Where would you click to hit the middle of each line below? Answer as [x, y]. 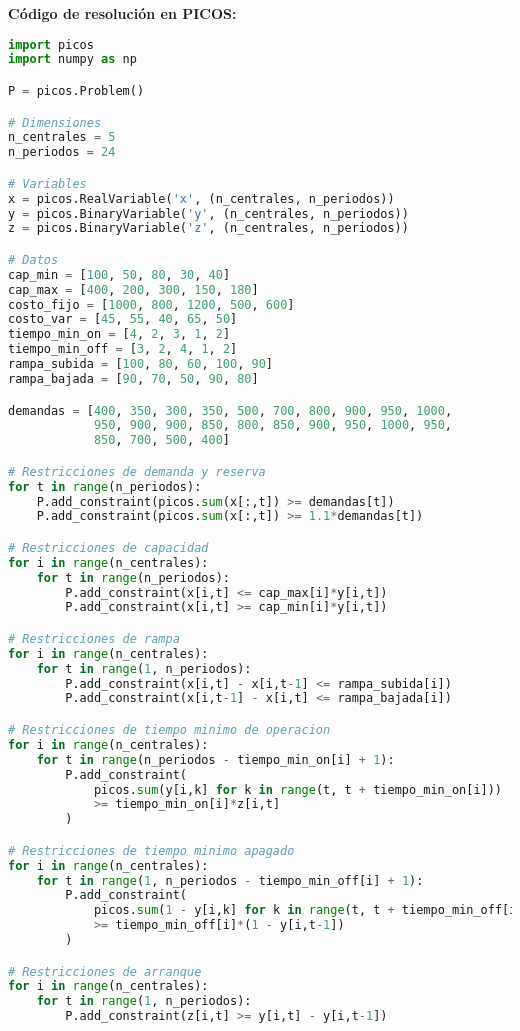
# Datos [33, 259]
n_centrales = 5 [62, 137]
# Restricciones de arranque [105, 971]
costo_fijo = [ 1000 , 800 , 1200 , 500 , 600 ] [151, 304]
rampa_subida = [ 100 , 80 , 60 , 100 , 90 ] [141, 364]
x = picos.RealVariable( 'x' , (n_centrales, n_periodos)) [201, 198]
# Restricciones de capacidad [108, 547]
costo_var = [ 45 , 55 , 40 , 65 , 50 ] [123, 319]
